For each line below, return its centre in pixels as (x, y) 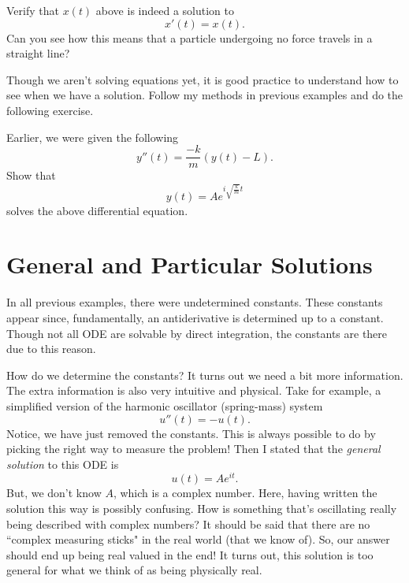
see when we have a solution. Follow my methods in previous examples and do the (205, 95)
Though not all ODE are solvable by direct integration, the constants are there (197, 333)
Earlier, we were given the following (93, 137)
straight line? (38, 53)
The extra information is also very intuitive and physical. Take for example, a (194, 390)
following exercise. (50, 110)
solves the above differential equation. (97, 210)
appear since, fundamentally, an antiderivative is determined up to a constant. (195, 318)
